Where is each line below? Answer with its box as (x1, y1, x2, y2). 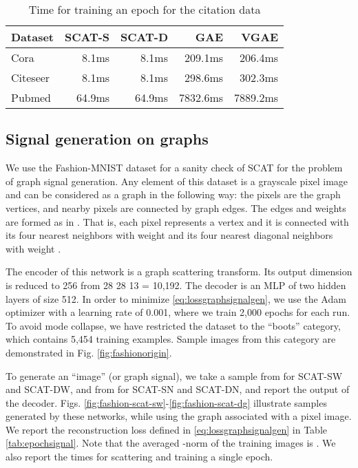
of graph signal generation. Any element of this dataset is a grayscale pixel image (6, 173, 348, 188)
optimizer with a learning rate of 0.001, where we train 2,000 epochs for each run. (6, 305, 350, 319)
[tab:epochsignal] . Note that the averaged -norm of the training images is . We (6, 436, 336, 450)
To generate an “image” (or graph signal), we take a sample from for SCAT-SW (6, 368, 343, 383)
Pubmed (11, 89, 52, 105)
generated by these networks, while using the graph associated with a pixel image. (6, 409, 352, 423)
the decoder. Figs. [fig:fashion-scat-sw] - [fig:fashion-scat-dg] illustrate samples (6, 395, 327, 409)
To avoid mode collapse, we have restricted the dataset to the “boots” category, (6, 318, 341, 332)
